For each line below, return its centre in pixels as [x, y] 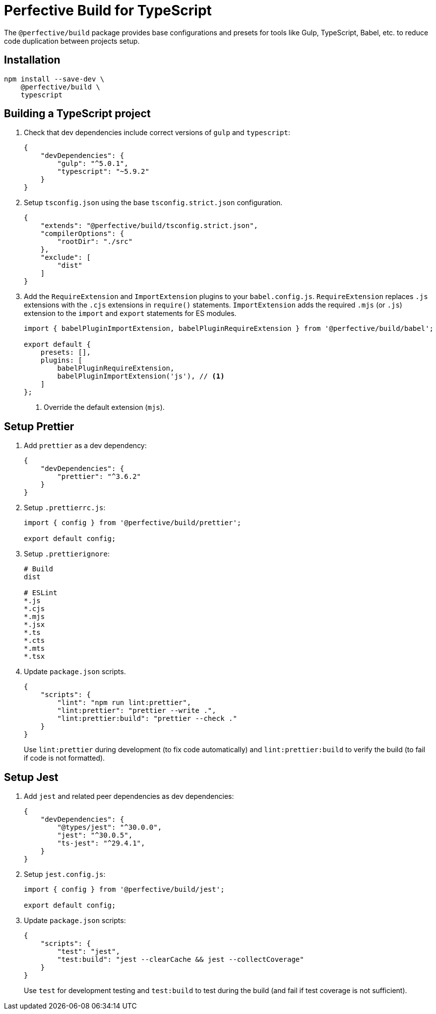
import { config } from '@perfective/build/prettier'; [133, 523]
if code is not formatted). [64, 758]
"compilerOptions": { [82, 234]
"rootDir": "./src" [95, 242]
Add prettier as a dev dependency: [85, 446]
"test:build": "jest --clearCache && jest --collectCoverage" [181, 960]
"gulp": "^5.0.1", [93, 164]
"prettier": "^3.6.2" [99, 477]
